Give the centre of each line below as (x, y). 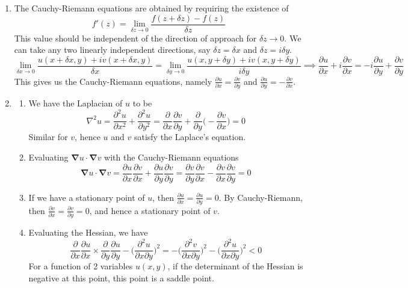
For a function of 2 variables (81, 266)
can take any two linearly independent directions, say (112, 50)
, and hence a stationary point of (150, 210)
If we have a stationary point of (87, 197)
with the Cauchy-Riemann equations (172, 157)
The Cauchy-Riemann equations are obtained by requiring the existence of (151, 8)
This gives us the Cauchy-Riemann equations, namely (113, 81)
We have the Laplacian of (76, 103)
